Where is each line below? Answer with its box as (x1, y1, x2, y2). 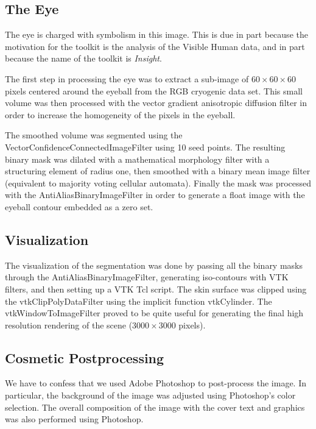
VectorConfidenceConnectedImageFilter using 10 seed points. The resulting (5, 140, 286, 153)
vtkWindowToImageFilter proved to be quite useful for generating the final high (5, 307, 304, 319)
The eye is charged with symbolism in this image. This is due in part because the (5, 28, 308, 41)
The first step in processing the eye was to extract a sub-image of (5, 72, 249, 85)
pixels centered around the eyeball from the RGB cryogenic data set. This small (5, 84, 303, 97)
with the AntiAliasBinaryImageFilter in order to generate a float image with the (5, 188, 305, 201)
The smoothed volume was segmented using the (5, 129, 183, 141)
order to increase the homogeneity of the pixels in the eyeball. (5, 108, 236, 121)
